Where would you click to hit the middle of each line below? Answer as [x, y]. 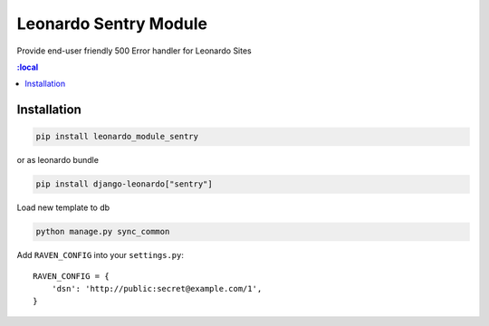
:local [28, 67]
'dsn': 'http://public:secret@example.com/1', [157, 289]
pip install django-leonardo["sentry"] [124, 184]
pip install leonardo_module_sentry [117, 137]
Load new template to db [63, 207]
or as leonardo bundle [58, 160]
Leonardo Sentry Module [112, 24]
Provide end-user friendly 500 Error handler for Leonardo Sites [134, 51]
